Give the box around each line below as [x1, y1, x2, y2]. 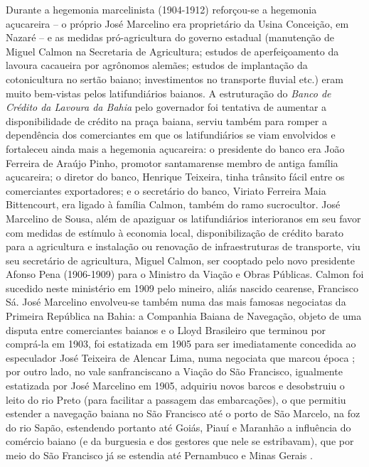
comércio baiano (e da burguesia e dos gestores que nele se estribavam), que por [6, 434, 354, 449]
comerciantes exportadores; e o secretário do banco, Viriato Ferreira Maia [6, 183, 326, 198]
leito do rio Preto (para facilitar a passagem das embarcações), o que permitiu [6, 392, 346, 407]
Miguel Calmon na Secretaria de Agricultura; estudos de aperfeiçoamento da [6, 43, 339, 58]
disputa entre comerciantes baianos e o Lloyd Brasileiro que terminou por [6, 322, 326, 337]
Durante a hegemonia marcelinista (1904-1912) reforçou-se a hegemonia [6, 2, 317, 16]
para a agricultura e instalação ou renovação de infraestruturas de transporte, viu [6, 239, 360, 254]
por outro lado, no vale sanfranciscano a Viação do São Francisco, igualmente [6, 364, 343, 379]
